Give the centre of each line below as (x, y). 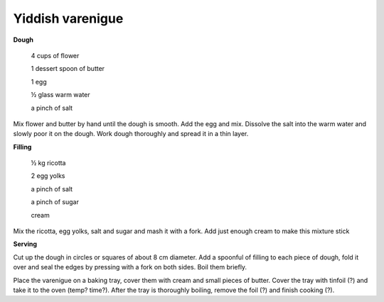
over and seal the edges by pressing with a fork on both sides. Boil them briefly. (130, 267)
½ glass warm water (60, 95)
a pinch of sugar (55, 202)
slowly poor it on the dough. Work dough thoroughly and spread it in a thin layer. (131, 134)
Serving (25, 244)
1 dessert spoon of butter (68, 69)
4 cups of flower (55, 55)
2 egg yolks (48, 176)
